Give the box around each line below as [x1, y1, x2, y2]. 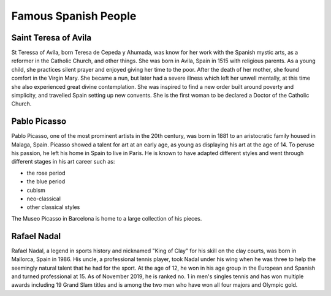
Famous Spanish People [11, 9, 137, 23]
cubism [26, 186, 45, 194]
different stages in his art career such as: [11, 158, 115, 165]
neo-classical [26, 195, 61, 202]
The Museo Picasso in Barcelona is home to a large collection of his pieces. [11, 214, 202, 222]
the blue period [26, 178, 66, 185]
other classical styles [26, 203, 80, 211]
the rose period [26, 169, 66, 176]
